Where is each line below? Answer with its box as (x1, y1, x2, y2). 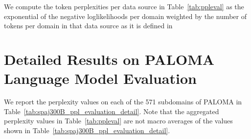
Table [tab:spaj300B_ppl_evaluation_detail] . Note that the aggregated (4, 106, 219, 116)
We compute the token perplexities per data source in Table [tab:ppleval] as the (4, 1, 244, 11)
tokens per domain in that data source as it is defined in (4, 20, 173, 31)
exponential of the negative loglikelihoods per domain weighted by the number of (4, 11, 247, 21)
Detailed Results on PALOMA (4, 49, 215, 69)
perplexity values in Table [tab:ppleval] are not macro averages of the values (4, 116, 233, 126)
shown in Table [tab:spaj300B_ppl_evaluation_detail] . (4, 125, 170, 135)
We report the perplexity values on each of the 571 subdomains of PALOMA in (4, 97, 242, 107)
